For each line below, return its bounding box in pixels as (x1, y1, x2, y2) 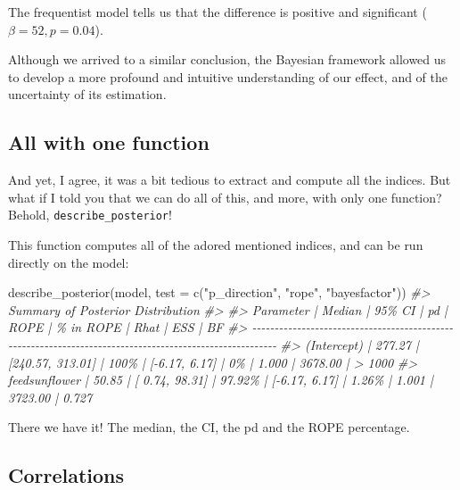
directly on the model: (8, 253, 129, 271)
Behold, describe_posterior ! (8, 205, 172, 224)
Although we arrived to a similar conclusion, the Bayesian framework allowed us (8, 50, 447, 69)
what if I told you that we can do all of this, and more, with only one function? (8, 187, 442, 206)
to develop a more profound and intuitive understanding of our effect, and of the (8, 67, 448, 86)
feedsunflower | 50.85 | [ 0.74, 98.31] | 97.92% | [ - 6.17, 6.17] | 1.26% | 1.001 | (8, 370, 433, 389)
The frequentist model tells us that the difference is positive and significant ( (8, 3, 427, 21)
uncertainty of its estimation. (8, 85, 167, 104)
